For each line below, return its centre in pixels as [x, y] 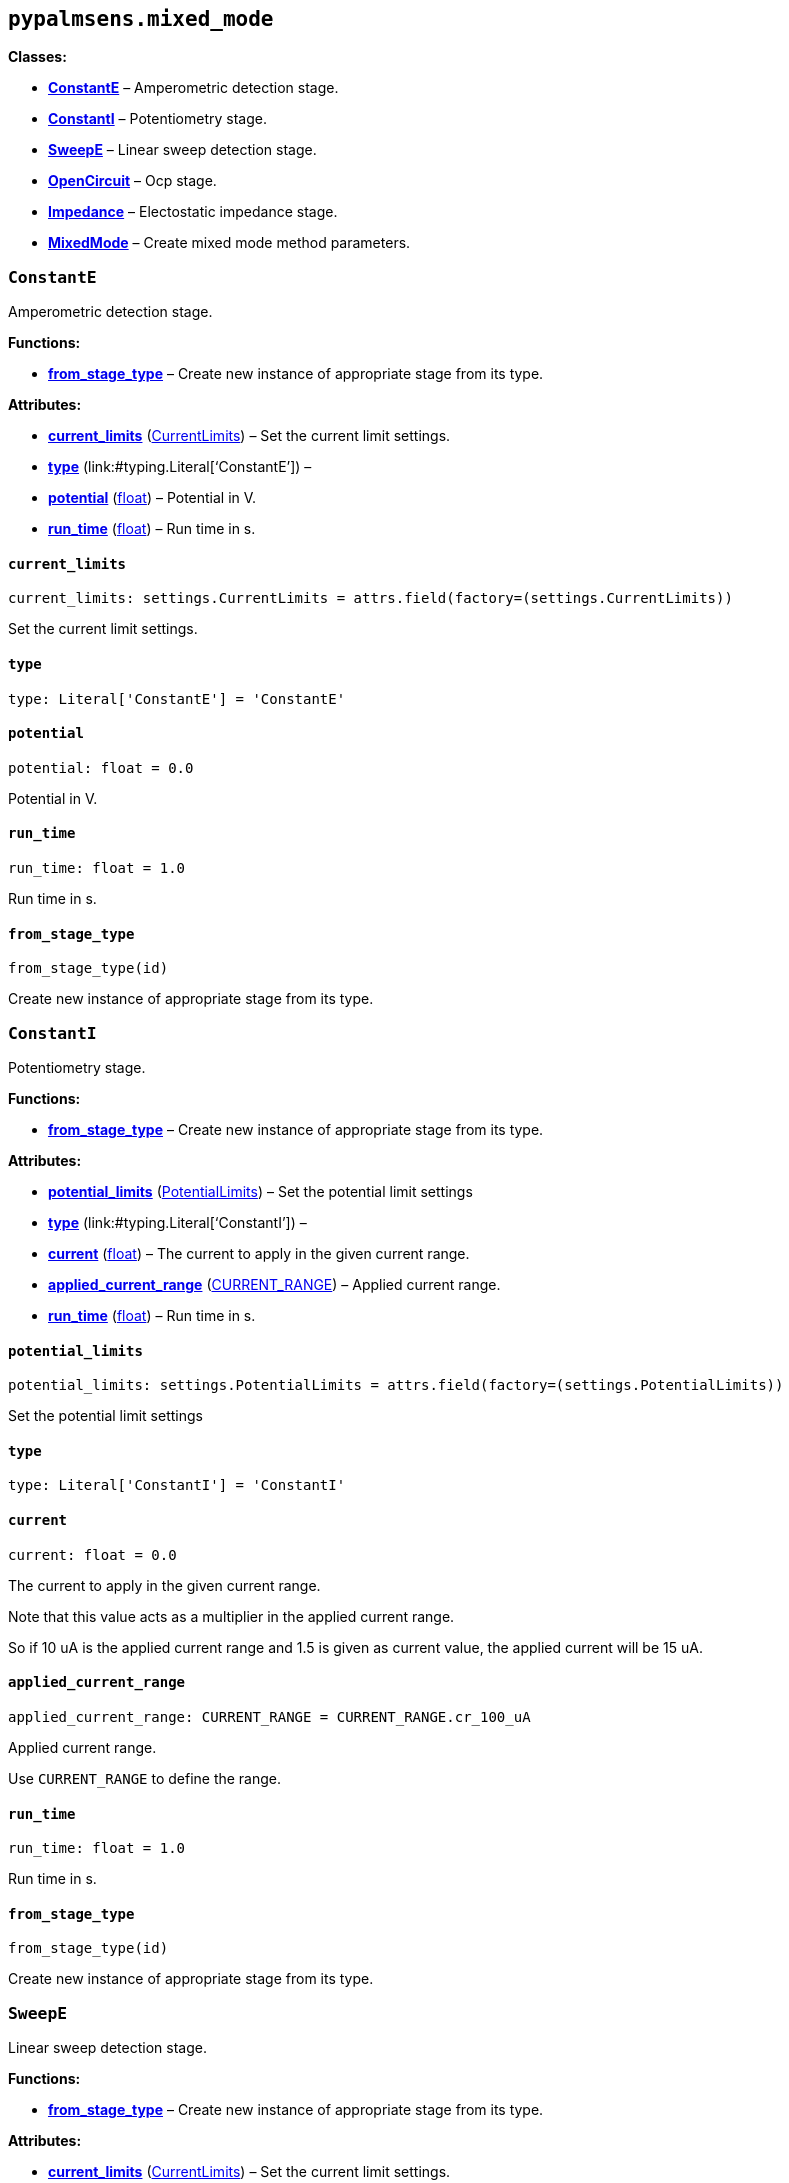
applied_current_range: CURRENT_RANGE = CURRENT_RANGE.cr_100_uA [269, 1716]
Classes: [37, 57]
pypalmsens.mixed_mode [141, 19]
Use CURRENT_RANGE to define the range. [145, 1778]
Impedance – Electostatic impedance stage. [193, 212]
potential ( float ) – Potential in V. [152, 498]
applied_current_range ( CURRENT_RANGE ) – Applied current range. [274, 1285]
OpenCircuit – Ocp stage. [132, 181]
